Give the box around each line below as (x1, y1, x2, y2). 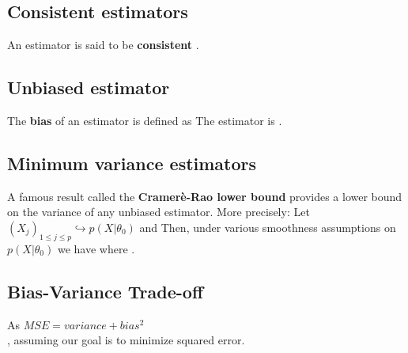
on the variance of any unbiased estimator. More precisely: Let (7, 203, 310, 220)
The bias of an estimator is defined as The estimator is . (7, 112, 282, 128)
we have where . (57, 240, 135, 256)
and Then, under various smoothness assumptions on (139, 218, 396, 235)
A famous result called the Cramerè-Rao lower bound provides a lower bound (7, 188, 402, 204)
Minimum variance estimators (7, 150, 257, 175)
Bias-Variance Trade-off (7, 279, 203, 303)
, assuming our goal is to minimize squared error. (7, 332, 245, 348)
